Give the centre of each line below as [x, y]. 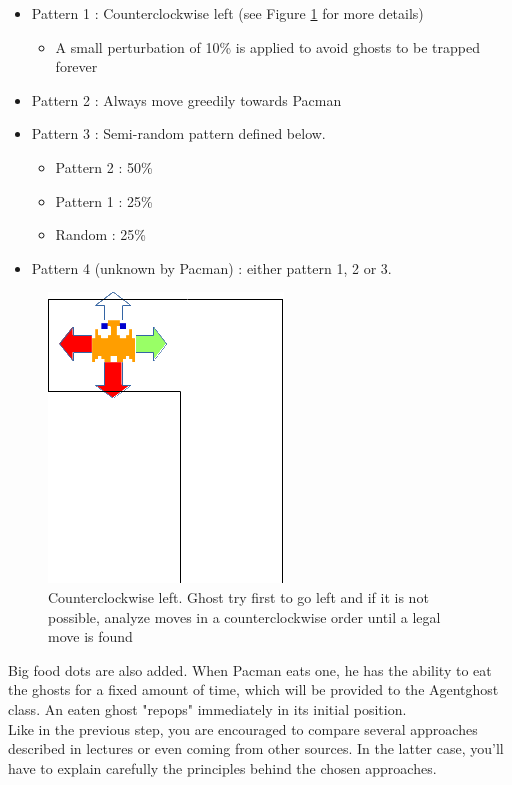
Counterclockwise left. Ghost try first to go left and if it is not [238, 596]
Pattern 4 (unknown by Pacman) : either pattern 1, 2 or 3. [211, 267]
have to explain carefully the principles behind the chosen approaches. [222, 767]
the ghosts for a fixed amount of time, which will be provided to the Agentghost [253, 689]
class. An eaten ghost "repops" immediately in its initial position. [207, 708]
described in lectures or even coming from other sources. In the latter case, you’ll [256, 748]
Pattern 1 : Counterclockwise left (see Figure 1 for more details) [227, 13]
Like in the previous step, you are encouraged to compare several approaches [243, 728]
